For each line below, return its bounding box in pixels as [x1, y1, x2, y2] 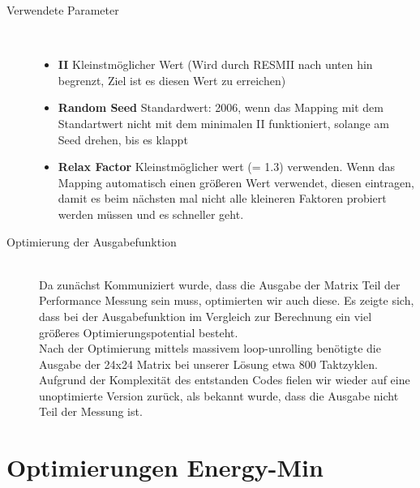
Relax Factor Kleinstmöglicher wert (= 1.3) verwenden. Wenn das [58, 158, 396, 175]
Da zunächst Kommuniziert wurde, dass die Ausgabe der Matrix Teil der [39, 276, 401, 293]
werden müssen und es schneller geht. [58, 205, 244, 222]
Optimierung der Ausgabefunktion [6, 233, 177, 250]
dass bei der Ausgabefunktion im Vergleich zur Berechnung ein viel [39, 307, 372, 324]
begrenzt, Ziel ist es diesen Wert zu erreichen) [58, 71, 286, 88]
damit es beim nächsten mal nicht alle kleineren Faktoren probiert [58, 190, 387, 207]
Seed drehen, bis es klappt [58, 131, 188, 148]
